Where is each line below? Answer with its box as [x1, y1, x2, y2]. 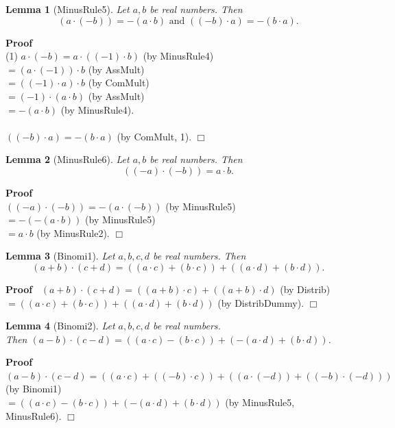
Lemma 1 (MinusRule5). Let [5, 2, 130, 16]
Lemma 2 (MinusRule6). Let [5, 152, 130, 166]
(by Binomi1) [5, 381, 62, 396]
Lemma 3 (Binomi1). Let [5, 249, 115, 263]
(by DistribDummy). [217, 295, 304, 310]
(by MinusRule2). [36, 225, 110, 240]
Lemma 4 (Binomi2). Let [5, 318, 115, 333]
